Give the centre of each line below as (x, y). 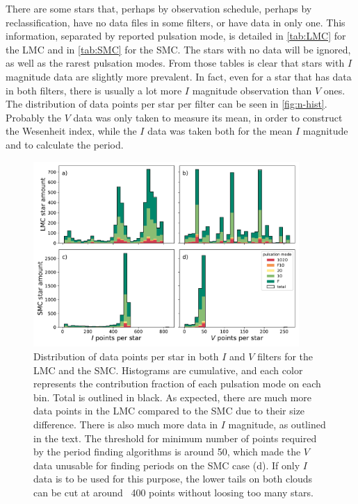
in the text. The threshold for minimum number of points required (175, 438)
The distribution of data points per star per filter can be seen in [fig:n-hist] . (166, 104)
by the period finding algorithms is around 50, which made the (167, 452)
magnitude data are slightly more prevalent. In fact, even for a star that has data (179, 76)
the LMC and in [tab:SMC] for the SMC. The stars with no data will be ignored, (178, 49)
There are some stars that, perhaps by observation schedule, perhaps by (159, 8)
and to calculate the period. (65, 144)
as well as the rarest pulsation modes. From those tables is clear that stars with (175, 63)
